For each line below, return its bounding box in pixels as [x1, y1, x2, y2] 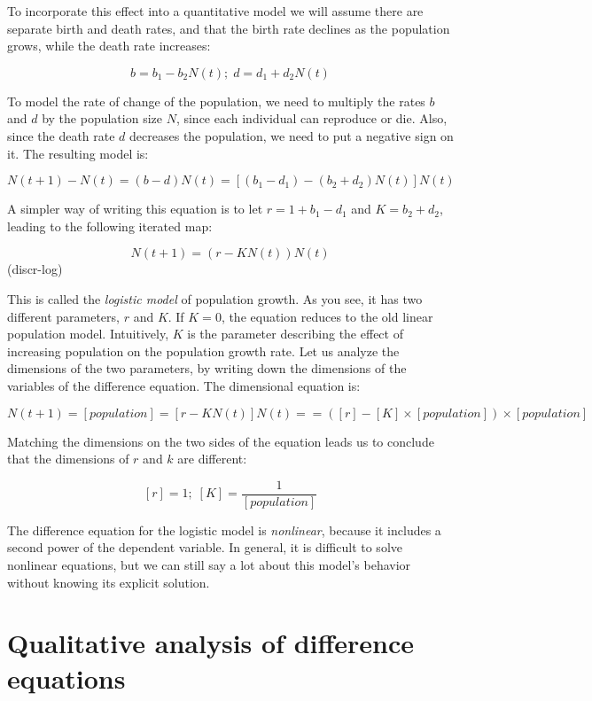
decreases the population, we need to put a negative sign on [129, 126, 454, 144]
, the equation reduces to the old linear [221, 307, 433, 325]
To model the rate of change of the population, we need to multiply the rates [7, 91, 425, 110]
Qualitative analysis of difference [7, 625, 415, 661]
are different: [177, 449, 247, 468]
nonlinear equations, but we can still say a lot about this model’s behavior [7, 555, 411, 573]
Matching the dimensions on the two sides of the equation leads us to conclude [7, 432, 434, 450]
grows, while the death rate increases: [7, 36, 211, 55]
